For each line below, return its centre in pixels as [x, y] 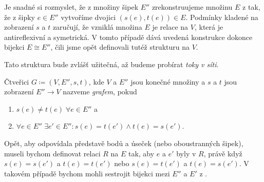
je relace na [170, 27]
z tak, [251, 7]
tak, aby [141, 153]
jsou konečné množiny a [168, 81]
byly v [186, 153]
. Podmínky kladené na [222, 17]
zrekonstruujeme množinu [192, 7]
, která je [209, 27]
